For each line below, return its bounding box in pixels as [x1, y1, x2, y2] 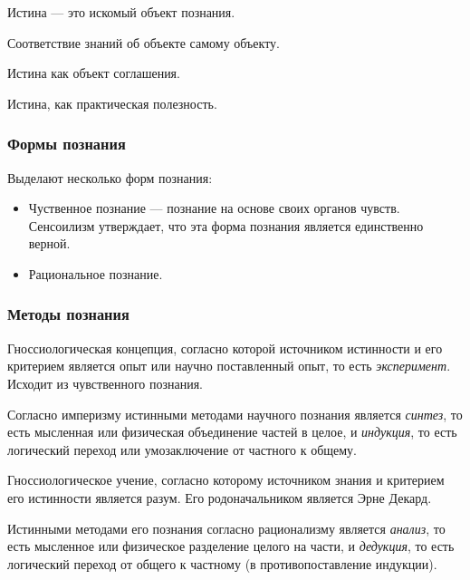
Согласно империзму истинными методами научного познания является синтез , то [7, 404, 463, 423]
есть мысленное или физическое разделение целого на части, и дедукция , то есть [7, 536, 455, 556]
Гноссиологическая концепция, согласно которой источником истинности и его [7, 338, 443, 357]
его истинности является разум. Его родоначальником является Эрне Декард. [7, 488, 432, 507]
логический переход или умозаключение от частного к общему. [7, 440, 358, 459]
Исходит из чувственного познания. [7, 373, 204, 392]
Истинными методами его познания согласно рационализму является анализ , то [7, 518, 446, 537]
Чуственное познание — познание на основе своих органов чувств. [28, 198, 400, 217]
